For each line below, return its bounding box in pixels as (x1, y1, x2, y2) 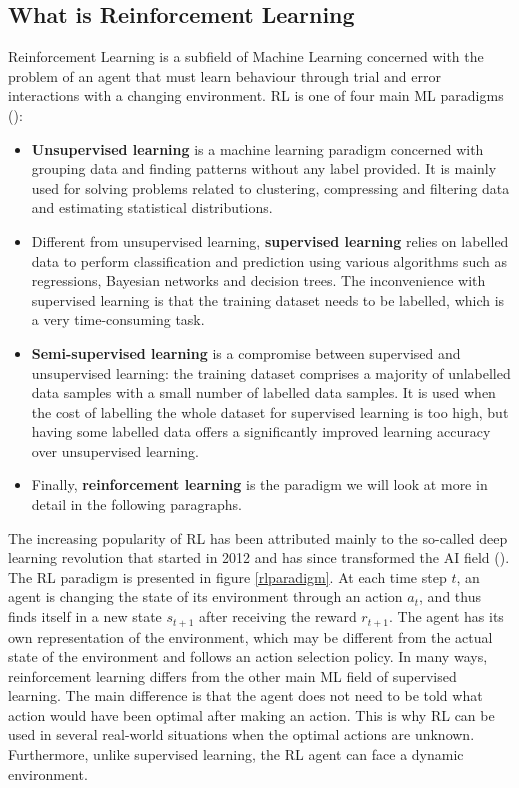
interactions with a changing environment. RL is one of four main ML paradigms (8, 85, 504, 106)
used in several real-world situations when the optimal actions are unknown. (8, 724, 475, 745)
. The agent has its (388, 606, 504, 627)
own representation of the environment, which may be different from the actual (8, 626, 493, 647)
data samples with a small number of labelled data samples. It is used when (31, 382, 496, 403)
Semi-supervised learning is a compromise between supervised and (31, 342, 461, 363)
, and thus (419, 586, 481, 607)
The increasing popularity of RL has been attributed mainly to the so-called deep (8, 527, 508, 548)
